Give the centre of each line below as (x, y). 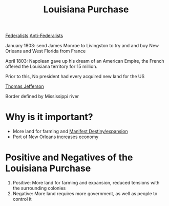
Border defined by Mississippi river (42, 97)
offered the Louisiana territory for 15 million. (51, 67)
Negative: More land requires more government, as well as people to (85, 194)
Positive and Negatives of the (69, 157)
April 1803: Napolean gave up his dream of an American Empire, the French (85, 61)
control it (22, 199)
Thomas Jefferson (25, 86)
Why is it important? (49, 117)
